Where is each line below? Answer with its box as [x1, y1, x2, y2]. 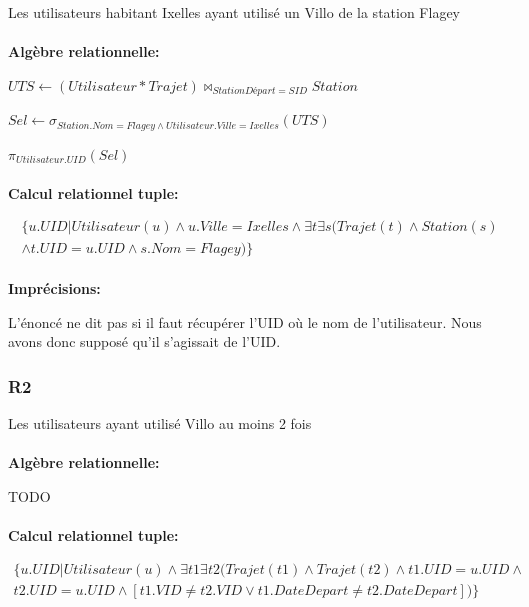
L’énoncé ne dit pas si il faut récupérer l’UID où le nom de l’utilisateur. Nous [8, 311, 482, 332]
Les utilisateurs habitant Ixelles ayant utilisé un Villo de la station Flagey [8, 2, 461, 22]
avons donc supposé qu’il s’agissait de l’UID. [8, 331, 281, 352]
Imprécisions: [8, 278, 101, 299]
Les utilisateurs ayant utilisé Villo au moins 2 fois [8, 413, 312, 434]
